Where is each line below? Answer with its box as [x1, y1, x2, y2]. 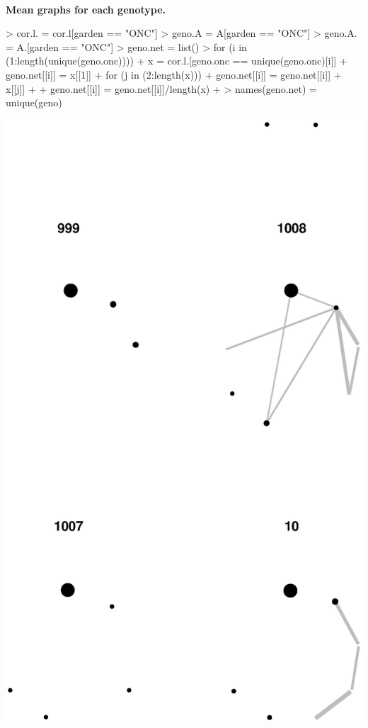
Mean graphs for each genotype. [6, 1, 166, 16]
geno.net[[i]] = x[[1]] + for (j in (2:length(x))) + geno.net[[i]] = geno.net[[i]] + [6, 67, 342, 82]
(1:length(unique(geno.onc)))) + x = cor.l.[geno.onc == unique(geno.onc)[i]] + [6, 53, 347, 68]
